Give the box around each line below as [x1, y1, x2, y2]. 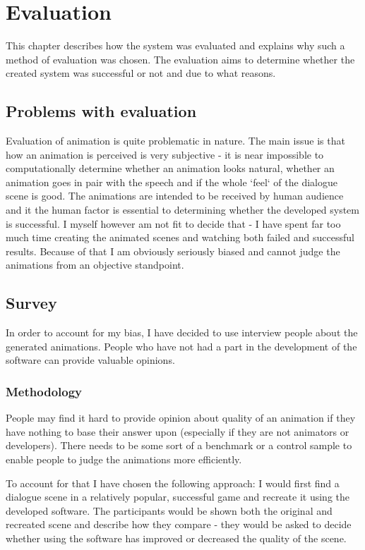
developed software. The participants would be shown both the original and [6, 503, 333, 518]
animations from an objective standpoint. [6, 257, 184, 272]
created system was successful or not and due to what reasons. [6, 66, 276, 80]
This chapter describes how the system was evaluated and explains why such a [6, 38, 345, 53]
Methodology [6, 382, 83, 400]
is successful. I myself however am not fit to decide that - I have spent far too [6, 216, 341, 231]
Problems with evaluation [6, 100, 197, 122]
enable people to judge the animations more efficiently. [6, 452, 242, 467]
